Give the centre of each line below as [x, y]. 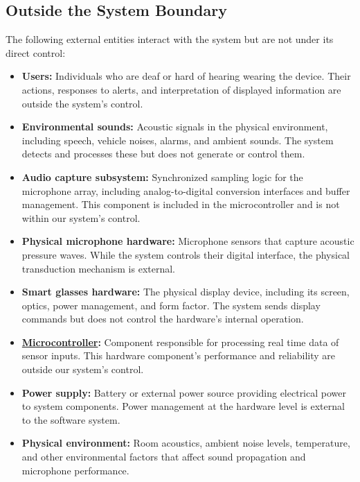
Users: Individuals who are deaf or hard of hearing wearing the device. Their [186, 76]
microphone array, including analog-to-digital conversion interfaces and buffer [186, 190]
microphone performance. [75, 470]
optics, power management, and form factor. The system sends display [171, 305]
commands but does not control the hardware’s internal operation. [163, 319]
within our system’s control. [81, 217]
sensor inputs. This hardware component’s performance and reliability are [178, 355]
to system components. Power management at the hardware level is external [183, 406]
